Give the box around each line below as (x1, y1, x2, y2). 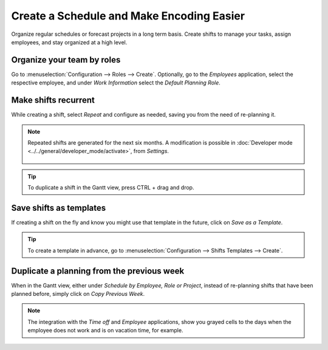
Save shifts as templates (11, 202, 106, 213)
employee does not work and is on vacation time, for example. (27, 327, 183, 334)
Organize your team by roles (11, 55, 121, 65)
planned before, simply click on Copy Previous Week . (11, 290, 145, 298)
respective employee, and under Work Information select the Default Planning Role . (11, 79, 221, 86)
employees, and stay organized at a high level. (11, 38, 128, 46)
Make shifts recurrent (11, 95, 95, 106)
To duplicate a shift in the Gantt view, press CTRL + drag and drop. (27, 184, 194, 191)
